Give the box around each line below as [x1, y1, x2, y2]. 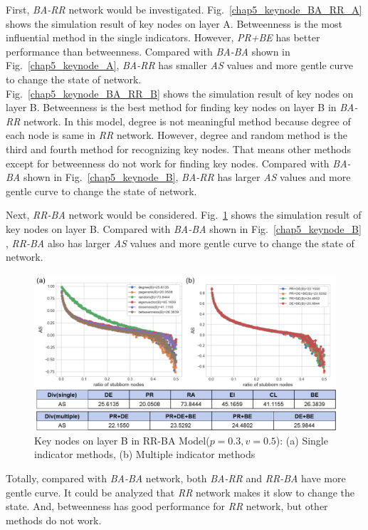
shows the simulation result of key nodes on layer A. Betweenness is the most [6, 16, 342, 31]
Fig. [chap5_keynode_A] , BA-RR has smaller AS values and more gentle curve [6, 58, 354, 73]
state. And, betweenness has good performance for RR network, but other [6, 499, 328, 514]
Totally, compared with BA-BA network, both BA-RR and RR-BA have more [6, 470, 346, 485]
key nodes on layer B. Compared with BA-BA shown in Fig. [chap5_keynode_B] [6, 221, 362, 236]
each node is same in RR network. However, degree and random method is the [6, 128, 348, 142]
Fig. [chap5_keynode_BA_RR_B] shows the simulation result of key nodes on [6, 85, 354, 100]
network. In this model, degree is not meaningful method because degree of [23, 113, 351, 128]
